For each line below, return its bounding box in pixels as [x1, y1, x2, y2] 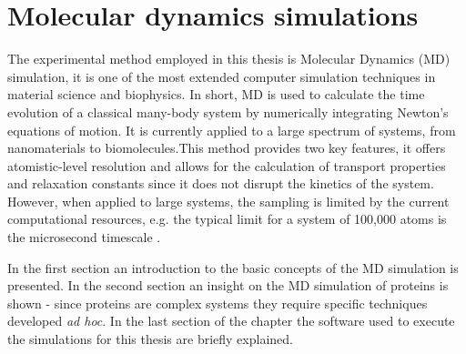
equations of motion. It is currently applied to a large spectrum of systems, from [7, 120, 456, 139]
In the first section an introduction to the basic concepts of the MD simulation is [7, 258, 459, 277]
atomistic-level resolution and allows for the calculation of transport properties [7, 156, 446, 175]
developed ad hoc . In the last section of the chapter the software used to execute [7, 311, 455, 330]
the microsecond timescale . [7, 228, 161, 247]
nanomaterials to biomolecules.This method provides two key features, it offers [7, 138, 446, 157]
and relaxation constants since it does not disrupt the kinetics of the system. [7, 174, 434, 193]
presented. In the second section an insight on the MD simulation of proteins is [7, 276, 449, 295]
